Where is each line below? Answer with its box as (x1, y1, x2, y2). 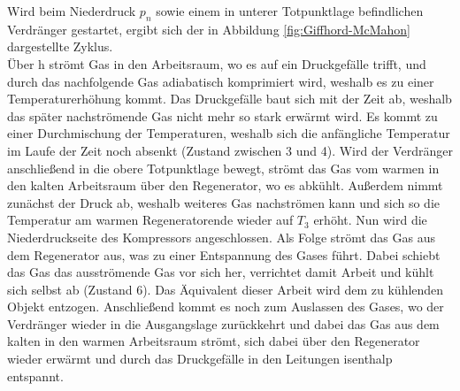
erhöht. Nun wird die (313, 211, 427, 229)
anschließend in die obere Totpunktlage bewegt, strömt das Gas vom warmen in (7, 158, 440, 177)
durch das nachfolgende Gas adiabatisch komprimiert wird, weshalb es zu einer (7, 72, 434, 90)
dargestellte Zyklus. (7, 37, 113, 56)
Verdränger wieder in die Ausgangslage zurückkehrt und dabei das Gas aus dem (7, 314, 440, 333)
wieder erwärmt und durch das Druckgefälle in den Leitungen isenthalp (7, 349, 393, 368)
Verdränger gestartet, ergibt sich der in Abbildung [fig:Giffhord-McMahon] (7, 19, 410, 38)
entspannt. (7, 366, 64, 385)
